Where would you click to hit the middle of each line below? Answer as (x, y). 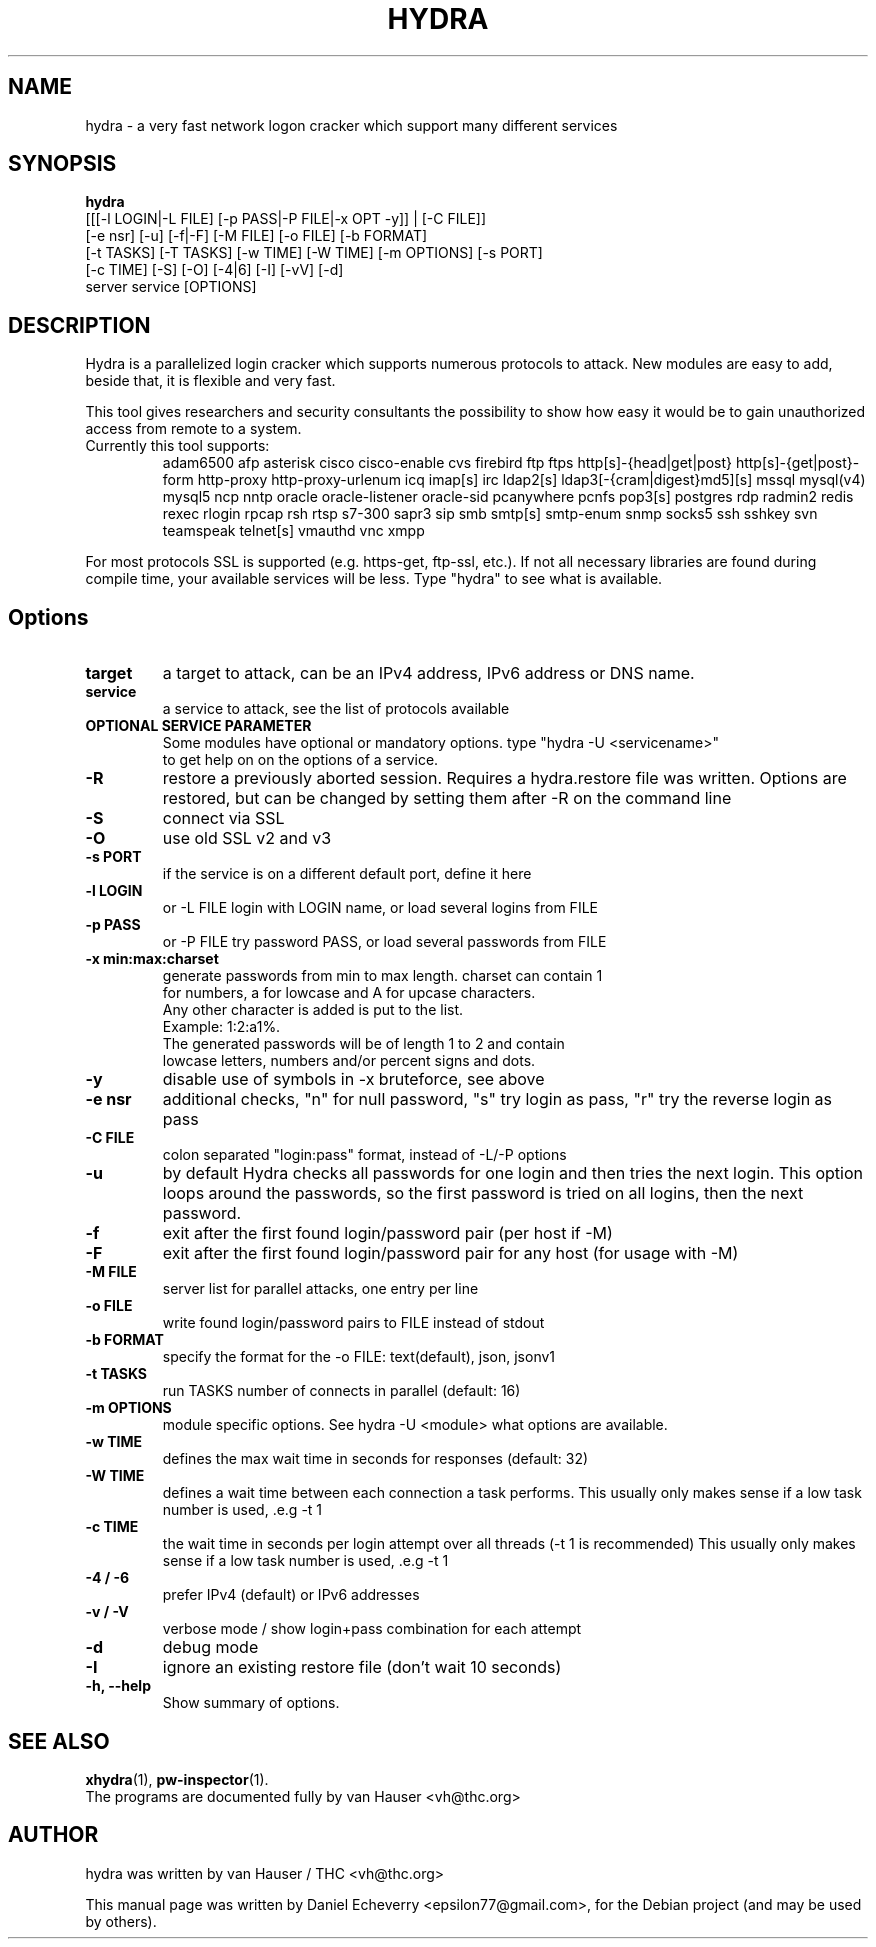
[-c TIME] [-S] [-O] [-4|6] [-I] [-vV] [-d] (214, 270)
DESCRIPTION (79, 325)
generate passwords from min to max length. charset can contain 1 (382, 976)
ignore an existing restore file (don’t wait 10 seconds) (362, 1667)
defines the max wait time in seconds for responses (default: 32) (375, 1459)
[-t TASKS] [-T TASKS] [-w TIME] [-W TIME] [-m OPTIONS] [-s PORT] (314, 253)
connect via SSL (223, 818)
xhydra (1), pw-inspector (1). (177, 1779)
